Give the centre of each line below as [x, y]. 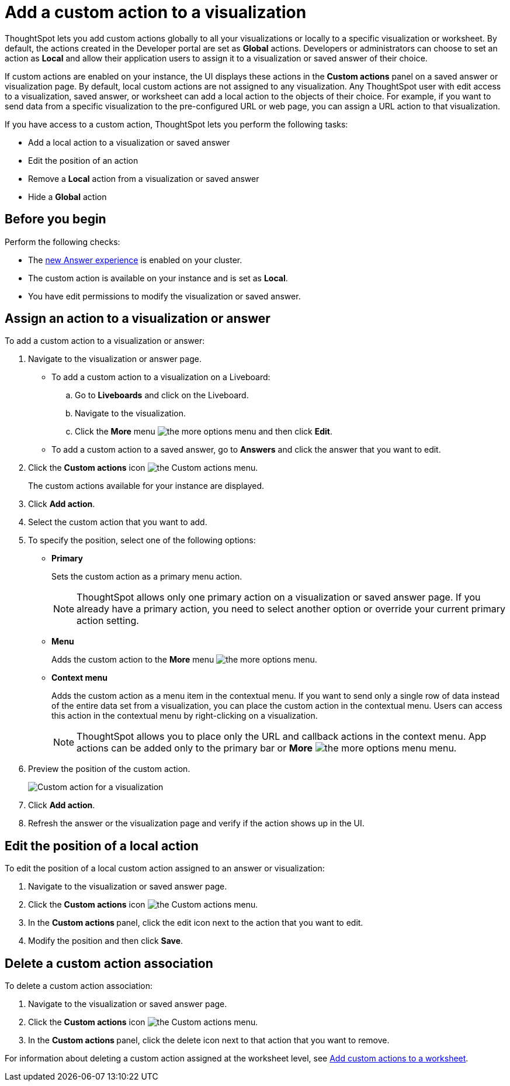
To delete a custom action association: [79, 986]
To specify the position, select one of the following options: [142, 540]
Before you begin [55, 219]
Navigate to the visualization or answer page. [115, 359]
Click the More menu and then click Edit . [204, 432]
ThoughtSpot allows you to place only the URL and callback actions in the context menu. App [282, 737]
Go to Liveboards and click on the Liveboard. [162, 395]
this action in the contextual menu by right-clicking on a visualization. [185, 716]
